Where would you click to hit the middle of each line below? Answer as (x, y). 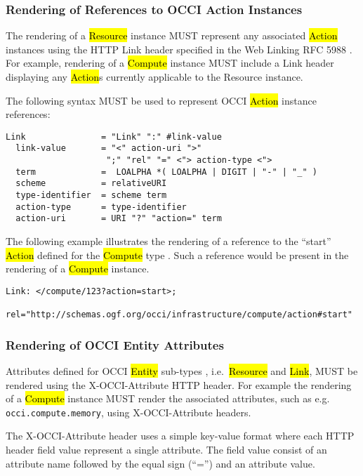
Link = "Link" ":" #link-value (114, 137)
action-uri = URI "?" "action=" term (119, 219)
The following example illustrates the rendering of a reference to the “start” (169, 241)
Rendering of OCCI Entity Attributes (115, 344)
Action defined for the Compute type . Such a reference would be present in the (177, 254)
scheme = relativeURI (91, 184)
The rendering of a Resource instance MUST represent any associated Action (172, 35)
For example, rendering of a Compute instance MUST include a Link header (170, 63)
